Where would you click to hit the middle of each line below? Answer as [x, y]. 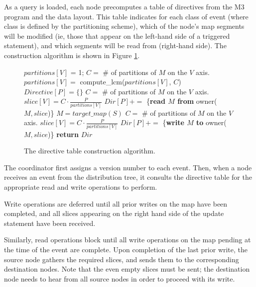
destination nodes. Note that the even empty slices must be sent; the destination [127, 269]
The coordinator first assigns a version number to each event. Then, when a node [128, 167]
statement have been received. [50, 223]
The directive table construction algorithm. [90, 151]
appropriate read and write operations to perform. [81, 187]
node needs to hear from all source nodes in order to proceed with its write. [120, 278]
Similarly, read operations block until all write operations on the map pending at [128, 240]
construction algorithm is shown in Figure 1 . [72, 55]
